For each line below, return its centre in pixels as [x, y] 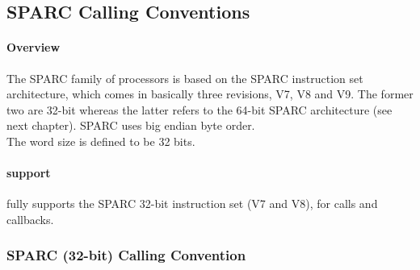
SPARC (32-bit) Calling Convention [126, 255]
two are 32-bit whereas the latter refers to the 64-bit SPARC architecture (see [199, 109]
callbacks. [30, 219]
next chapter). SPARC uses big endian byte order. [131, 125]
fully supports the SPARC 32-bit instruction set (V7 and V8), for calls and [192, 204]
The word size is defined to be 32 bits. [101, 141]
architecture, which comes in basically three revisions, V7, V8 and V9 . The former [210, 94]
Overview [34, 47]
